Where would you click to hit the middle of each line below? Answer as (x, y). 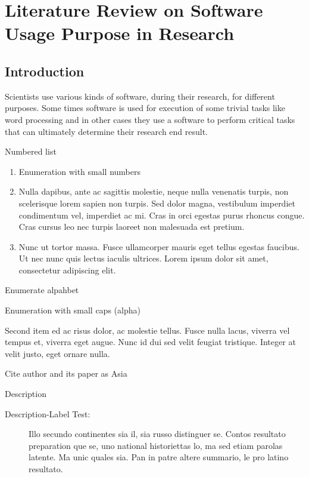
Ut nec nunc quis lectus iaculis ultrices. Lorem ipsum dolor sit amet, (143, 258)
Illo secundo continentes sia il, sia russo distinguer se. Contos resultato (157, 434)
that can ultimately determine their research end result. (107, 131)
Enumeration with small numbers (80, 171)
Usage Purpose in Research (120, 33)
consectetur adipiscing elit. (67, 270)
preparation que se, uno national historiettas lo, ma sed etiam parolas (156, 445)
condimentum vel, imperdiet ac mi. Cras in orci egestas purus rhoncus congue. (162, 215)
